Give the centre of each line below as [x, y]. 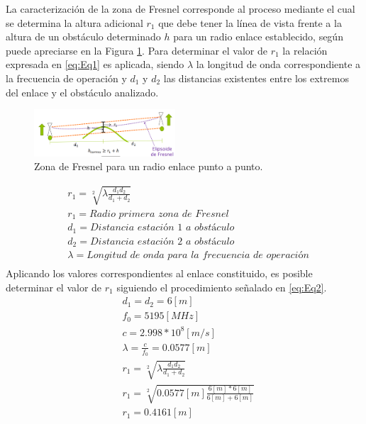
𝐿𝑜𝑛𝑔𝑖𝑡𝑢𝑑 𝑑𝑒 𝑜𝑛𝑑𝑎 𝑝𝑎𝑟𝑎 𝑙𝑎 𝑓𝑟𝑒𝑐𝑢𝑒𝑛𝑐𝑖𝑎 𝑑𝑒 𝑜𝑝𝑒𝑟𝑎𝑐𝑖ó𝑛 [198, 256]
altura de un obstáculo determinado [83, 37]
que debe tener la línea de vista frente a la [250, 22]
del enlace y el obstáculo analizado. [82, 92]
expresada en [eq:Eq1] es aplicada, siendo [95, 64]
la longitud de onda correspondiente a [278, 64]
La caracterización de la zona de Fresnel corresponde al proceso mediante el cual [181, 9]
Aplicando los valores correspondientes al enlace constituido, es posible [159, 273]
